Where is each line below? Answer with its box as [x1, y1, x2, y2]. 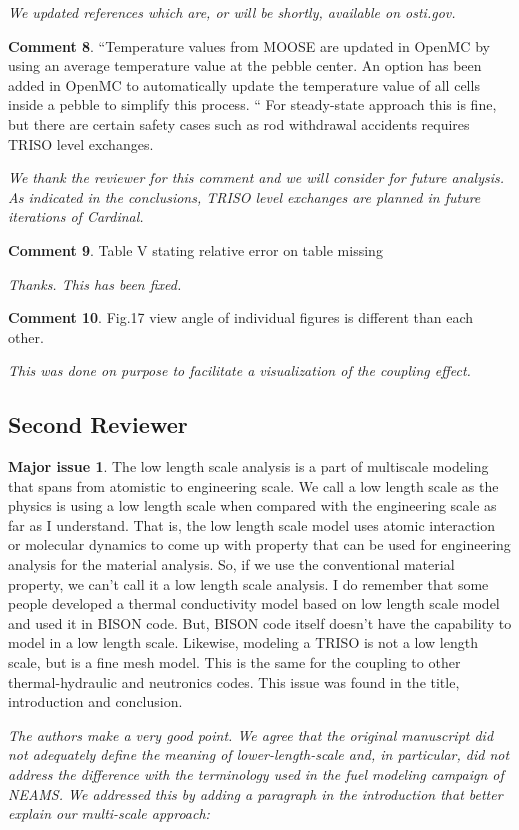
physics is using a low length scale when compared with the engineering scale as [8, 495, 497, 516]
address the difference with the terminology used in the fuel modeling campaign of [8, 764, 504, 785]
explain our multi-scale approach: [8, 803, 210, 824]
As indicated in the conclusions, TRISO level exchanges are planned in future [8, 186, 481, 207]
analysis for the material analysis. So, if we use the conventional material [8, 554, 455, 575]
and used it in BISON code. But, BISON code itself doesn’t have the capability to [8, 612, 512, 633]
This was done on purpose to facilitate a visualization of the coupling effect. [8, 360, 471, 381]
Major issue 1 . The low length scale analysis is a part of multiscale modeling [8, 456, 489, 477]
